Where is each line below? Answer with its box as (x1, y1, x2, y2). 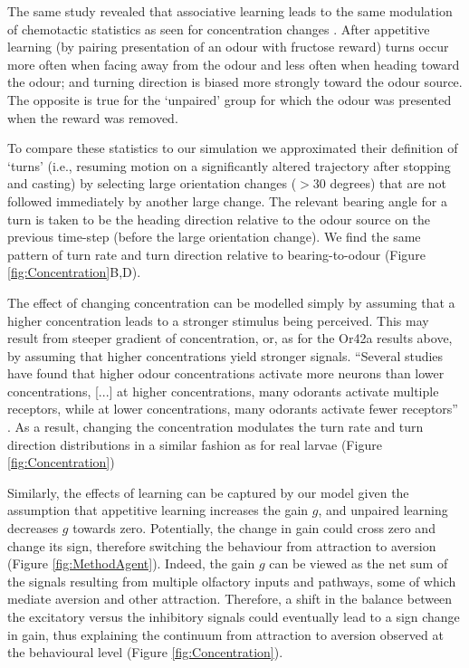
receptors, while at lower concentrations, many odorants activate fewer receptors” (7, 399, 458, 418)
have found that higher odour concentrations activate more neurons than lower (7, 364, 445, 383)
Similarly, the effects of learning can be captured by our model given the (7, 482, 409, 501)
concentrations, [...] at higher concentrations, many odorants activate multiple (7, 381, 439, 400)
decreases (7, 519, 59, 538)
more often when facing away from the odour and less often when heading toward (7, 54, 460, 73)
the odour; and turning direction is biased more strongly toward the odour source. (7, 72, 463, 91)
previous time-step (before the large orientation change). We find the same (7, 227, 421, 246)
